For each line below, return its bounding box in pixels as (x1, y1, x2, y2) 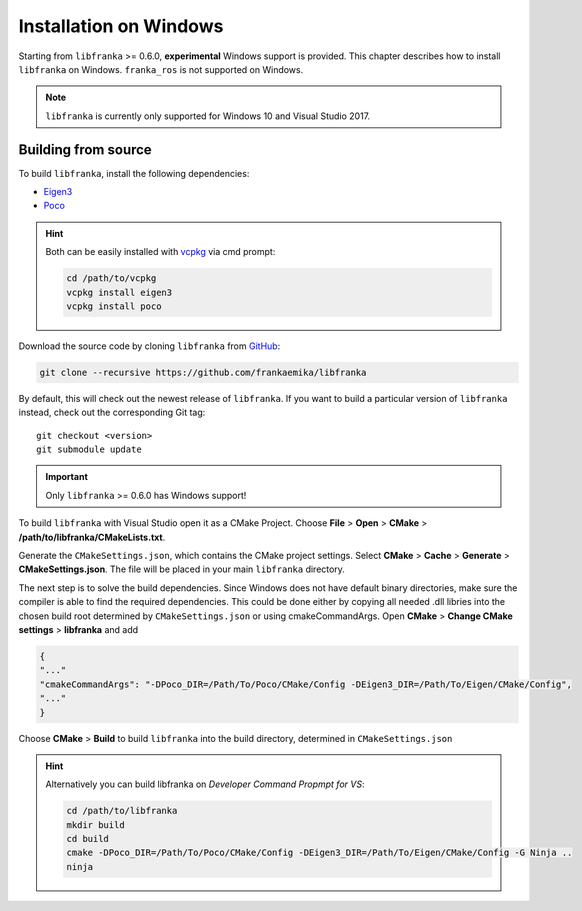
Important (45, 471, 89, 483)
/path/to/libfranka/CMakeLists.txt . (18, 531, 166, 543)
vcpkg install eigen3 (66, 286, 173, 298)
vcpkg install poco (66, 300, 162, 312)
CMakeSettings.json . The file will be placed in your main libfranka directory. (18, 563, 345, 575)
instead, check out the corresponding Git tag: (18, 406, 206, 419)
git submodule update (36, 444, 142, 455)
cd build (66, 833, 110, 845)
